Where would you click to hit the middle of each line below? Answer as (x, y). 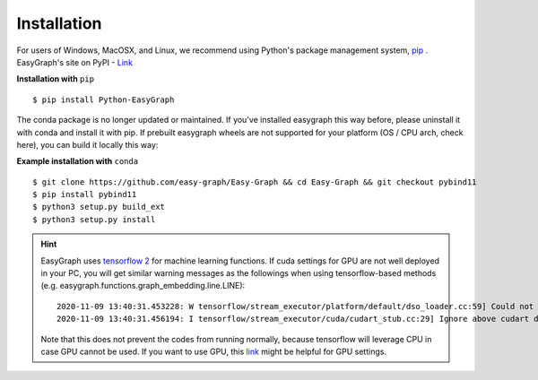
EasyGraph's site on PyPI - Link (75, 62)
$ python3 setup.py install (94, 219)
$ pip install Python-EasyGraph (104, 99)
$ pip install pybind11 (85, 194)
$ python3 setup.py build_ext (99, 207)
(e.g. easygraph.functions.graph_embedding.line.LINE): (143, 286)
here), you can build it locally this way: (87, 144)
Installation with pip (55, 79)
